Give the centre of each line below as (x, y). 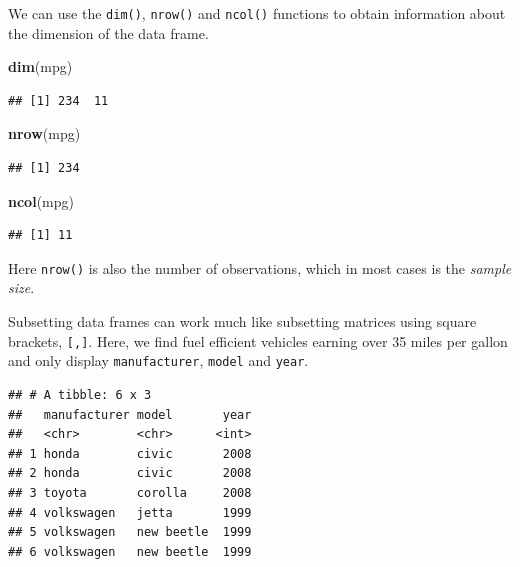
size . (21, 287)
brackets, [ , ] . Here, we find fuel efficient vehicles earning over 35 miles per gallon (258, 340)
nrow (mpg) (44, 133)
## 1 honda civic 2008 (130, 453)
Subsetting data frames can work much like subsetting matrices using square (242, 321)
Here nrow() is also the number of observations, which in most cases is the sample (260, 267)
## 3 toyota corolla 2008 (130, 492)
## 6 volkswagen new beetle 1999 (130, 551)
